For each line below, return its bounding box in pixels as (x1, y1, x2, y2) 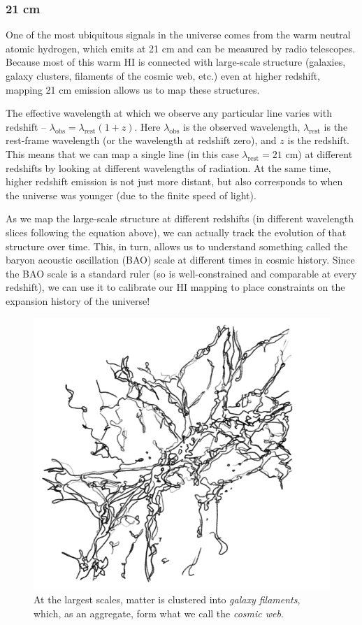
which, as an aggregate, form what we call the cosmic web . (34, 605, 284, 620)
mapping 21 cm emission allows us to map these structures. (6, 82, 260, 96)
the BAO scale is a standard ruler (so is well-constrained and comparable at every (6, 266, 357, 280)
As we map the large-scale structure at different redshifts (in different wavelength (6, 211, 354, 226)
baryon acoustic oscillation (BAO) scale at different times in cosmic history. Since (6, 252, 355, 267)
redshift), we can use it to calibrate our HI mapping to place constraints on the (6, 280, 345, 294)
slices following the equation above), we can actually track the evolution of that (6, 224, 347, 239)
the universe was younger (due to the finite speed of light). (6, 187, 256, 202)
